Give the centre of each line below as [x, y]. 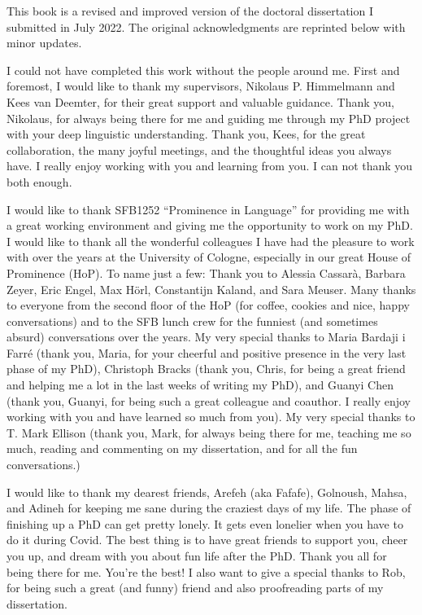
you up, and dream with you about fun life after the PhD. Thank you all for [197, 556]
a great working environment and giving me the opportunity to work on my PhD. [210, 225]
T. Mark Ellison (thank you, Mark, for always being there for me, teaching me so [209, 432]
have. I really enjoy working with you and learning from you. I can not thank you [210, 166]
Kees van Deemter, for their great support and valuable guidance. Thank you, [200, 101]
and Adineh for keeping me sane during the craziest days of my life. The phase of [209, 508]
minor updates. [44, 43]
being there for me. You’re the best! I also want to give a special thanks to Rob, [206, 571]
